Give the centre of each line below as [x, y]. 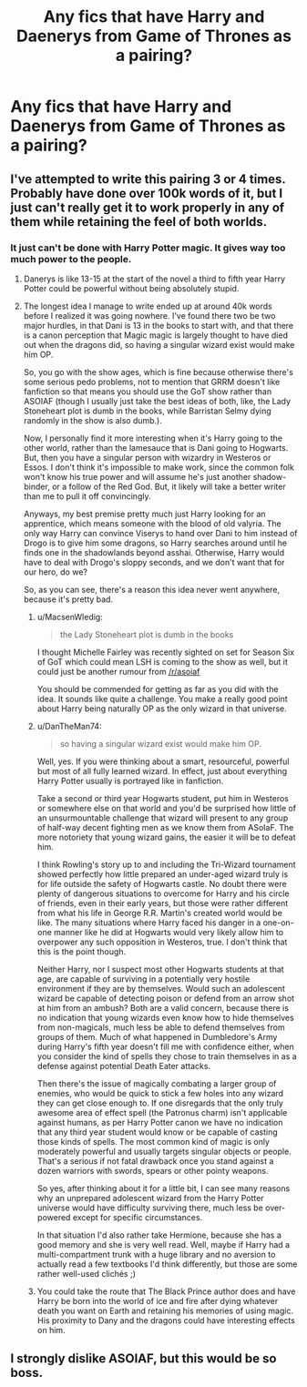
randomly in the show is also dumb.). [93, 420]
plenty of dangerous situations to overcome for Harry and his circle [163, 893]
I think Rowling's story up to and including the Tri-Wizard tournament [166, 864]
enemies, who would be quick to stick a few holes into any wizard [160, 1093]
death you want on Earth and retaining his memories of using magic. [165, 1311]
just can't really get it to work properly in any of [148, 207]
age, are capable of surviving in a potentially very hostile [143, 979]
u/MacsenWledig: [70, 617]
